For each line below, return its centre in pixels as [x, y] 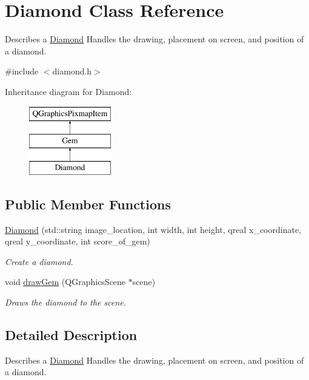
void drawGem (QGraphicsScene [65, 282]
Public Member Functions [88, 204]
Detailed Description [71, 335]
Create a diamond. [39, 261]
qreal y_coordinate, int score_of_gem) [78, 241]
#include [22, 71]
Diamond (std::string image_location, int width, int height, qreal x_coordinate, [153, 229]
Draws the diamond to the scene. [66, 302]
